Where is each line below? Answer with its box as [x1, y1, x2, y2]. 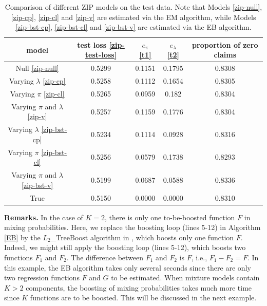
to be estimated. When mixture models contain [111, 272, 260, 283]
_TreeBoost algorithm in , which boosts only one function [50, 232, 234, 242]
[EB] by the [4, 232, 41, 242]
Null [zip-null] [15, 63, 59, 73]
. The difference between [66, 252, 144, 262]
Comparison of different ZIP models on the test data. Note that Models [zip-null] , [5, 2, 262, 12]
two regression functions [4, 272, 80, 283]
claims [214, 49, 237, 60]
